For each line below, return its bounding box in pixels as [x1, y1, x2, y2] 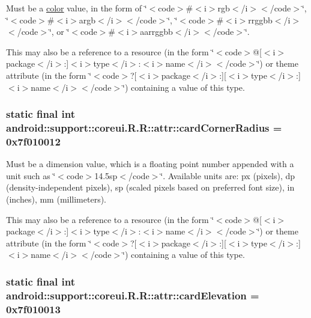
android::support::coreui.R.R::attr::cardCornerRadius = [6, 120, 282, 135]
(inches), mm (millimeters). [6, 193, 107, 205]
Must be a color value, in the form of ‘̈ [6, 2, 147, 14]
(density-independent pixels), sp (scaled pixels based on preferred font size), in [6, 181, 295, 194]
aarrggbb [140, 25, 173, 38]
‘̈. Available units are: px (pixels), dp [160, 169, 295, 182]
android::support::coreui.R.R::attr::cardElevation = [6, 287, 259, 302]
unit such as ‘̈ [6, 169, 56, 182]
